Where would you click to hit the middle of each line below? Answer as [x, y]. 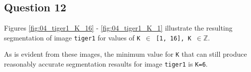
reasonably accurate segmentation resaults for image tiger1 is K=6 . [106, 64]
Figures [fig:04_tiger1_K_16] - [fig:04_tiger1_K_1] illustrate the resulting [118, 28]
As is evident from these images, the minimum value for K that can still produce [125, 54]
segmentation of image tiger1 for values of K [72, 37]
